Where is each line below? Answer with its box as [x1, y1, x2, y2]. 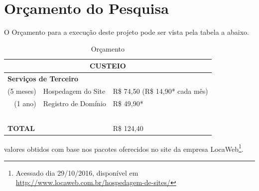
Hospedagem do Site [43, 86, 106, 96]
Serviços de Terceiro [7, 73, 79, 84]
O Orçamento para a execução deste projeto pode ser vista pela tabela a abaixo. [4, 27, 249, 37]
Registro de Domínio [43, 98, 106, 108]
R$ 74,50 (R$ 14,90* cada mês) [113, 86, 208, 96]
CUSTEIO [89, 61, 126, 71]
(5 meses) [7, 86, 36, 96]
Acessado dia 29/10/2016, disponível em [15, 167, 138, 178]
